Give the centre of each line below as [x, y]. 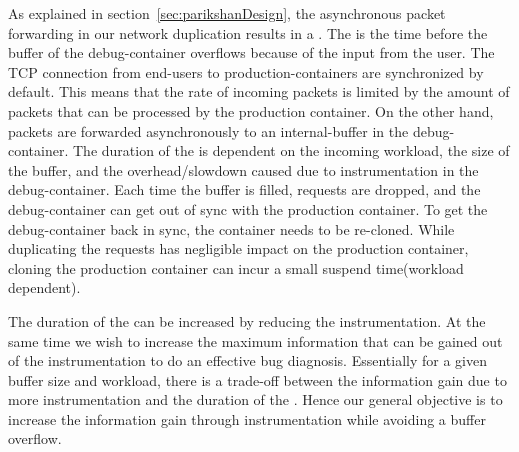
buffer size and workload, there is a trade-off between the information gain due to [257, 379]
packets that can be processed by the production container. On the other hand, [251, 110]
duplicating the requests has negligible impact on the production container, [238, 248]
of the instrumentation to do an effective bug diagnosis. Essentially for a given [247, 360]
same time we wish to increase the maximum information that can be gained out [255, 340]
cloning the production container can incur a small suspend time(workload [236, 267]
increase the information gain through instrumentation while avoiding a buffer [247, 418]
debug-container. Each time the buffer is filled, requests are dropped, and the [244, 189]
